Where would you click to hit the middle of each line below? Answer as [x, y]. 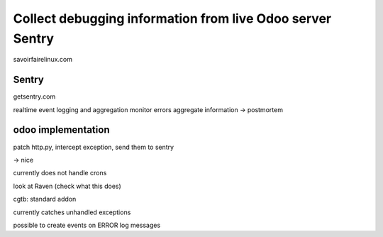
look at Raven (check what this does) [67, 186]
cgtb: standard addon [45, 199]
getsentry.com [34, 97]
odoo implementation [61, 130]
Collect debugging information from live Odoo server [172, 18]
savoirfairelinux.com [43, 60]
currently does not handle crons [60, 173]
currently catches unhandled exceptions [72, 212]
